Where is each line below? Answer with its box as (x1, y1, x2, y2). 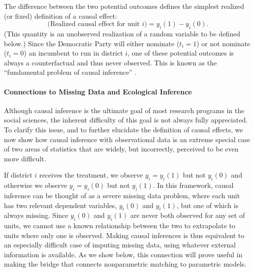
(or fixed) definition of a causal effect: (4, 10, 117, 21)
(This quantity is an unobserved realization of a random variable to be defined (4, 28, 240, 38)
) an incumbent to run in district (24, 48, 123, 58)
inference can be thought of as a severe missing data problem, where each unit (4, 190, 240, 200)
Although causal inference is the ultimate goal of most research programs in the (4, 105, 245, 115)
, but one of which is (176, 200, 239, 210)
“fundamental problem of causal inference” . (4, 67, 137, 77)
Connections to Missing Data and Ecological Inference (4, 86, 192, 96)
